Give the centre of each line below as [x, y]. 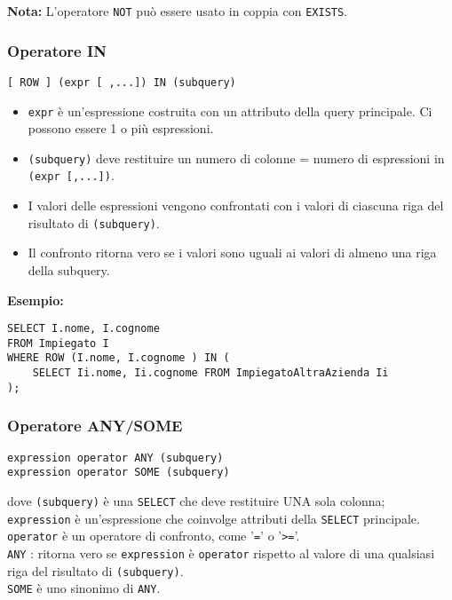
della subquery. [69, 269]
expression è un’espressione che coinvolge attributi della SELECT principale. [214, 518]
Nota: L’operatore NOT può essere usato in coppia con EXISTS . [178, 11]
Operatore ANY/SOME [95, 426]
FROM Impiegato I [58, 343]
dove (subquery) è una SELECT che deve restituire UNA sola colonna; [196, 500]
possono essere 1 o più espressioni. [121, 128]
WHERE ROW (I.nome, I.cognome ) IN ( [119, 358]
